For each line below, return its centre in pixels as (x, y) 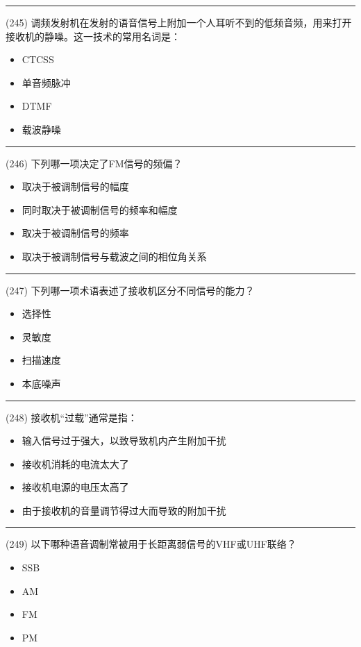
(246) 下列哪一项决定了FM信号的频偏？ (94, 163)
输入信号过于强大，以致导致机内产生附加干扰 (124, 440)
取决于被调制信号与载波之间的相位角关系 (114, 256)
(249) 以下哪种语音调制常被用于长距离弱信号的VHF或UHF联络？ (151, 544)
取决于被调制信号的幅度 (75, 186)
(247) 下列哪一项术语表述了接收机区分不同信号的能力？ (130, 290)
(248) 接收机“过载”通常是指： (72, 417)
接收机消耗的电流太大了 (75, 463)
